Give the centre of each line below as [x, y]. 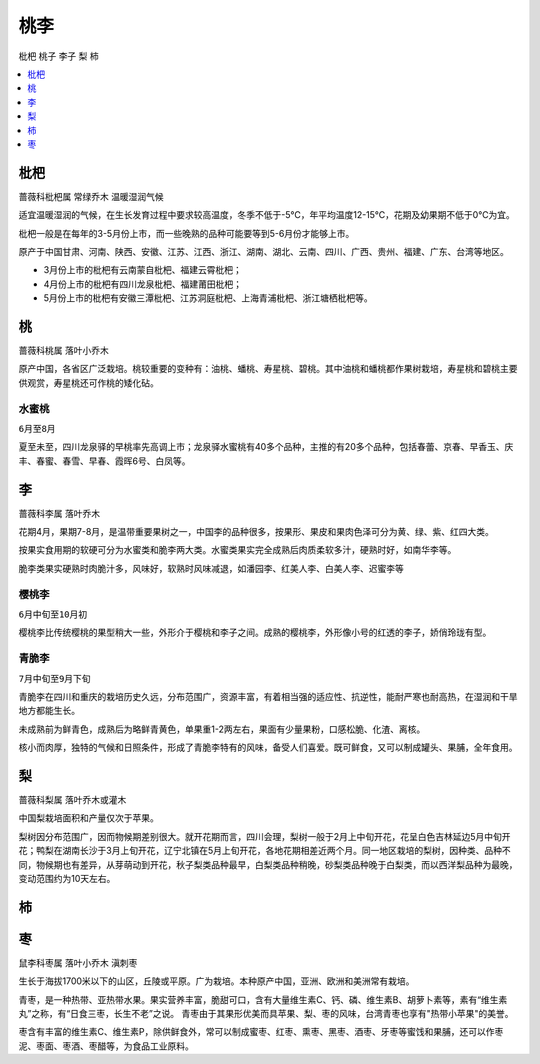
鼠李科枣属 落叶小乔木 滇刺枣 [78, 963]
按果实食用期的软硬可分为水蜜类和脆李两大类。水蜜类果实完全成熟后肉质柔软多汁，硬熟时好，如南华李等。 [237, 550]
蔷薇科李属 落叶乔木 [59, 513]
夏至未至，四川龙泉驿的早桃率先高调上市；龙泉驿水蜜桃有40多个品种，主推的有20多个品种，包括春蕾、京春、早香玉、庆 [266, 447]
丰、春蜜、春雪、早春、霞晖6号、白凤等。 [104, 461]
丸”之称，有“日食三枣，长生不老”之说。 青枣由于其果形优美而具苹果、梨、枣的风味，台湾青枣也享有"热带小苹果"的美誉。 [266, 1014]
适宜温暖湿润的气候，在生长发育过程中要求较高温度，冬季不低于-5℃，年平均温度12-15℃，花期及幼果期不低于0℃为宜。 [266, 215]
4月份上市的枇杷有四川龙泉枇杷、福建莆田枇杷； [143, 284]
